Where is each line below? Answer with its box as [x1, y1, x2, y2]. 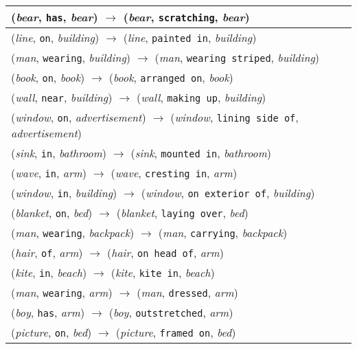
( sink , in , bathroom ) [11, 145, 106, 161]
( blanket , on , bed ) [11, 205, 93, 221]
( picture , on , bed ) [11, 324, 92, 340]
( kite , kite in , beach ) [111, 264, 215, 280]
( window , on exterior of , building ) [141, 185, 315, 201]
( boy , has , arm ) [11, 304, 85, 320]
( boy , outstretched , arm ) [108, 304, 233, 320]
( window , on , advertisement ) [11, 109, 146, 125]
